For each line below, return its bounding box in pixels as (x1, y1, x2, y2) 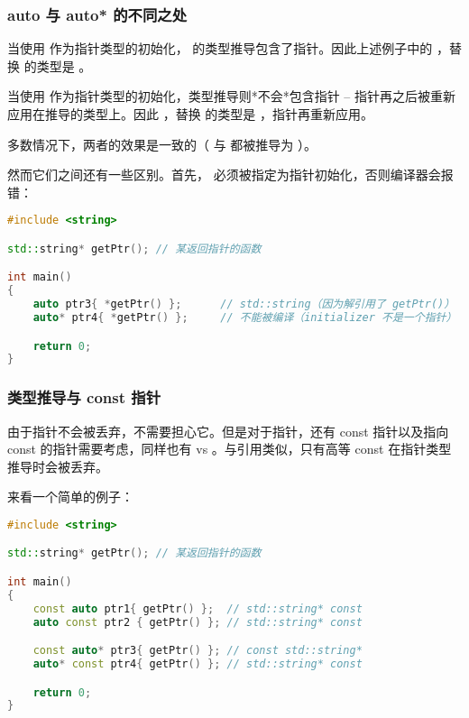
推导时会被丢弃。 (7, 456, 108, 475)
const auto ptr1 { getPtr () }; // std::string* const (32, 602, 363, 615)
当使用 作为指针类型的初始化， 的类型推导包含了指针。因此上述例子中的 (7, 39, 433, 58)
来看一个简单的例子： (7, 487, 133, 506)
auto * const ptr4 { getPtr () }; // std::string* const (32, 658, 363, 671)
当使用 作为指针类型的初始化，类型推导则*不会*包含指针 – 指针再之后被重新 (7, 87, 455, 106)
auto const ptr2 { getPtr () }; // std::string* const (32, 615, 363, 629)
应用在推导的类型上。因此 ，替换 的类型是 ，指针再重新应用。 (7, 105, 373, 123)
